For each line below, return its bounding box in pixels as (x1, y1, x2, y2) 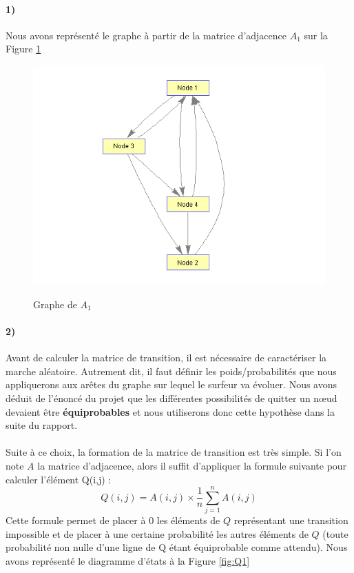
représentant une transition (233, 513, 348, 527)
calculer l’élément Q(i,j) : (6, 472, 112, 486)
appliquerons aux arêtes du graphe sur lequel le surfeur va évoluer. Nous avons (6, 377, 337, 392)
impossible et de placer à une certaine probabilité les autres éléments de (6, 526, 309, 541)
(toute (322, 526, 348, 541)
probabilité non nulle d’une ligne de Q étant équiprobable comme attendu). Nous (6, 540, 348, 554)
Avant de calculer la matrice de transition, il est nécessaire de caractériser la (6, 350, 327, 365)
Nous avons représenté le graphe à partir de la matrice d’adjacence (6, 28, 287, 42)
